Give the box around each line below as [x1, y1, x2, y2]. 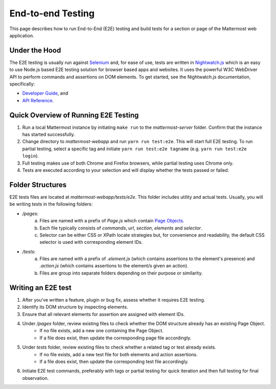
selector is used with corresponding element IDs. [39, 239, 143, 245]
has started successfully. [22, 131, 75, 138]
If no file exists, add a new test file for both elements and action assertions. [39, 351, 198, 357]
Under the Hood [9, 46, 61, 55]
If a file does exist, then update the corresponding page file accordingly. [39, 335, 192, 341]
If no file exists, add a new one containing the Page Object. [39, 328, 164, 334]
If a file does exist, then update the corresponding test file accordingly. [39, 358, 189, 364]
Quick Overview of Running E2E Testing [9, 110, 139, 120]
